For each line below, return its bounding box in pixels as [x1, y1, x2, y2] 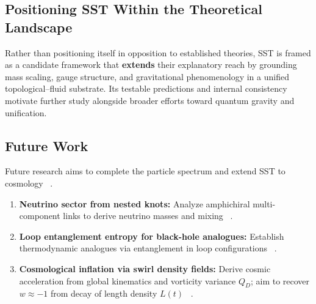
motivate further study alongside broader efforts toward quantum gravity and [5, 94, 295, 106]
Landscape [5, 17, 73, 36]
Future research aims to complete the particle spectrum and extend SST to [5, 165, 285, 177]
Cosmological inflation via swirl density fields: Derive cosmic [19, 262, 271, 275]
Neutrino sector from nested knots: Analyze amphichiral [19, 197, 250, 210]
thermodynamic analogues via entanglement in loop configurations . [19, 242, 277, 254]
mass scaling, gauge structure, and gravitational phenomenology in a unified [5, 70, 289, 83]
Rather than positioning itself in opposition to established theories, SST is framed [5, 46, 311, 59]
